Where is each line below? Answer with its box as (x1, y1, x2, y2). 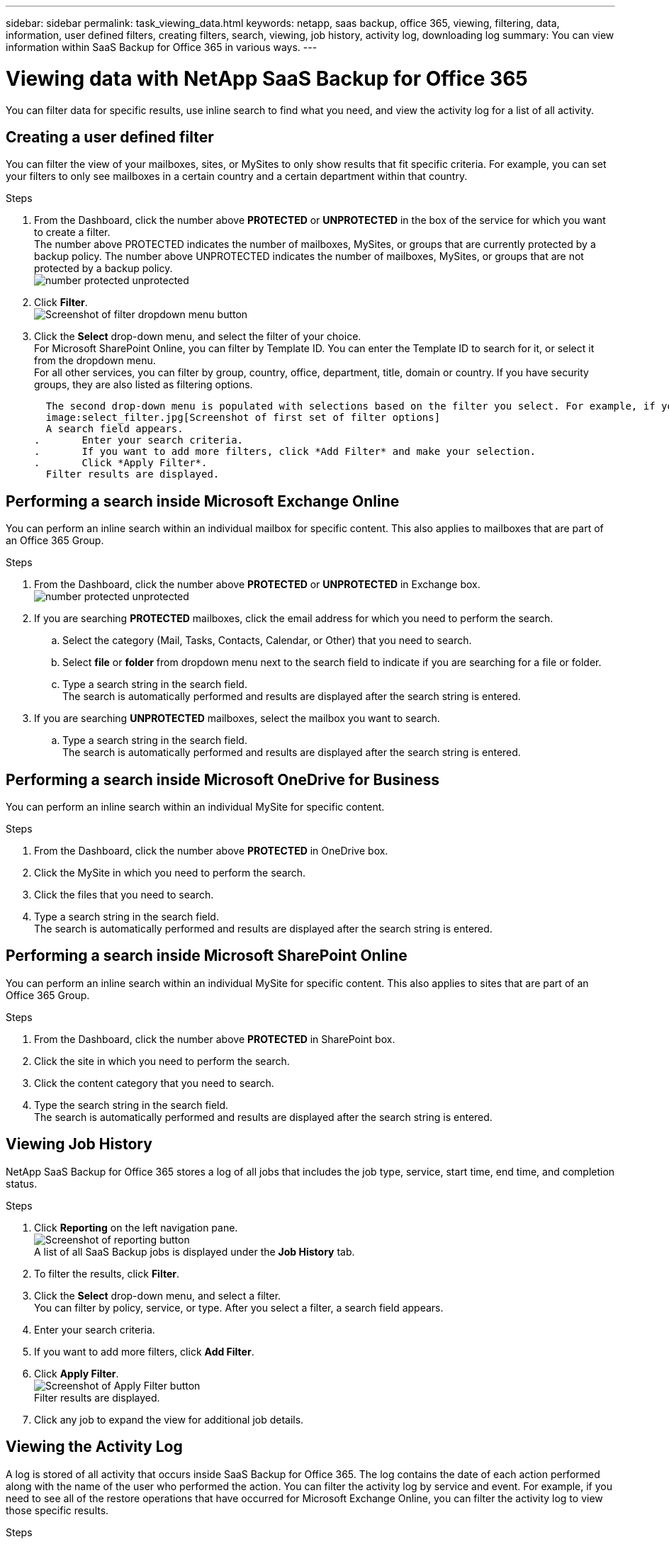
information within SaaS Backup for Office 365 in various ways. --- (6, 41, 317, 53)
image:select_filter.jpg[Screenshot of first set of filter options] (45, 412, 441, 424)
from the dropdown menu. (34, 354, 156, 367)
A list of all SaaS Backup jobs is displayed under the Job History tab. (34, 1245, 355, 1258)
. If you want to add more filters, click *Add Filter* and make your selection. (34, 446, 536, 458)
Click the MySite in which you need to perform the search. (34, 867, 306, 879)
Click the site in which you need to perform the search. (34, 1054, 290, 1067)
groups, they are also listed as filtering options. (34, 378, 253, 391)
